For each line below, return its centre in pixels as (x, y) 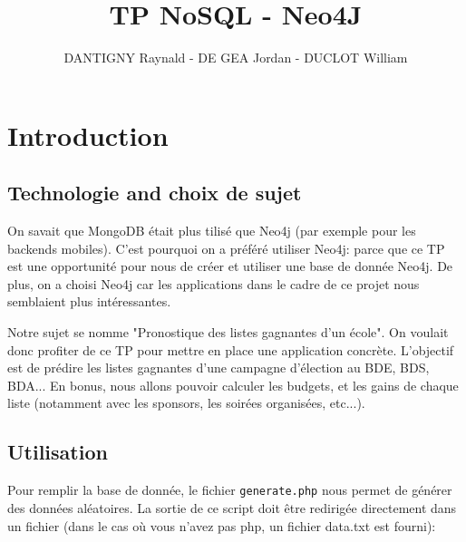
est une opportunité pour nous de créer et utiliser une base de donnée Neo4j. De (230, 266)
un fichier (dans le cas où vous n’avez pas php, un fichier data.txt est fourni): (222, 525)
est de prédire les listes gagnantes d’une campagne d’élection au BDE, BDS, (218, 368)
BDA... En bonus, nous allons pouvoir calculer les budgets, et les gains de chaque (233, 385)
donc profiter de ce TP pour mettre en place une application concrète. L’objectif (231, 349)
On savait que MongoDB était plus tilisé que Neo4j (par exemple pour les (212, 231)
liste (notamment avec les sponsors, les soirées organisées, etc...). (186, 403)
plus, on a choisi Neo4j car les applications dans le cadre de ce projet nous (214, 283)
